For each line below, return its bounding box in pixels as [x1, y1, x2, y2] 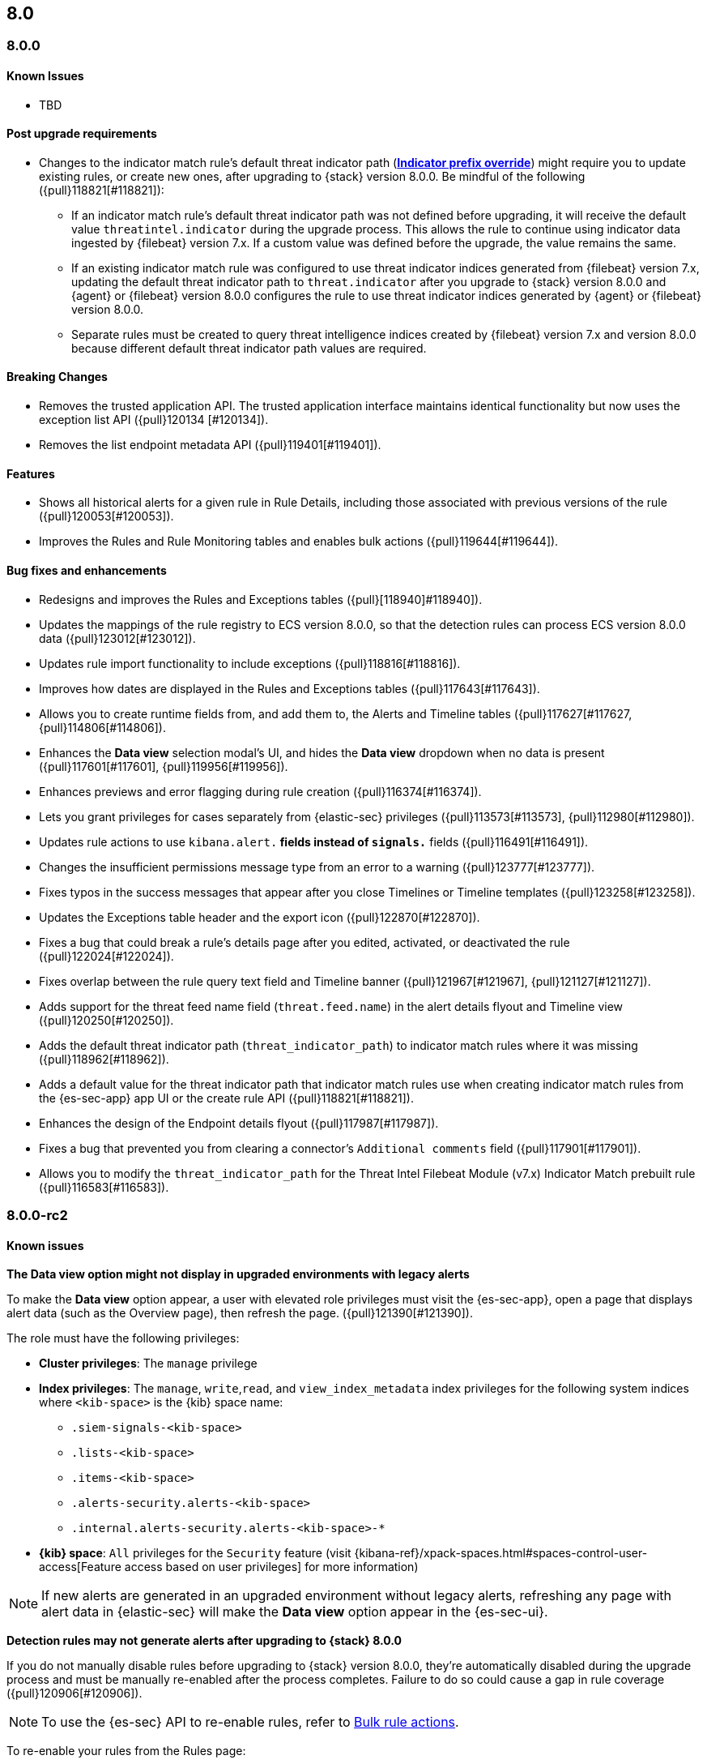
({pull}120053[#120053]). [39, 509, 174, 524]
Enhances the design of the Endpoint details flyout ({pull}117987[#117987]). [39, 1115, 439, 1130]
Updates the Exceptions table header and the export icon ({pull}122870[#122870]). [39, 910, 480, 924]
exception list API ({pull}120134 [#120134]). [39, 413, 269, 427]
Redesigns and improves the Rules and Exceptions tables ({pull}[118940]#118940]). [39, 592, 483, 606]
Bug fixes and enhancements [6, 563, 167, 577]
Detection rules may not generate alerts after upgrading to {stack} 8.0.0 [6, 1633, 402, 1648]
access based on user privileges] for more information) [124, 1560, 419, 1574]
